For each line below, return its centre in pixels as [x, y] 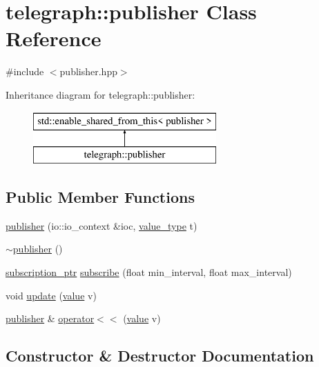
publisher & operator [50, 318]
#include [25, 71]
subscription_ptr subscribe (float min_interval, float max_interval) [149, 272]
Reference [54, 38]
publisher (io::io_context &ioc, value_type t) [101, 225]
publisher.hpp [88, 71]
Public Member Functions [100, 197]
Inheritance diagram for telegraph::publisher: [100, 94]
